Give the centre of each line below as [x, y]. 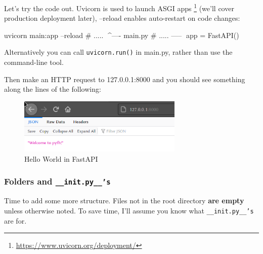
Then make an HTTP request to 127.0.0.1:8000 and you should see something [125, 79]
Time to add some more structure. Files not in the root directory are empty [124, 201]
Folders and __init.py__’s [57, 181]
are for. [15, 220]
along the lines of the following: [53, 89]
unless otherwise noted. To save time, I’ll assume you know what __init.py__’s [129, 210]
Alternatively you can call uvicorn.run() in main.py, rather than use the [118, 52]
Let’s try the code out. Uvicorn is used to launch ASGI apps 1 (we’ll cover [119, 7]
